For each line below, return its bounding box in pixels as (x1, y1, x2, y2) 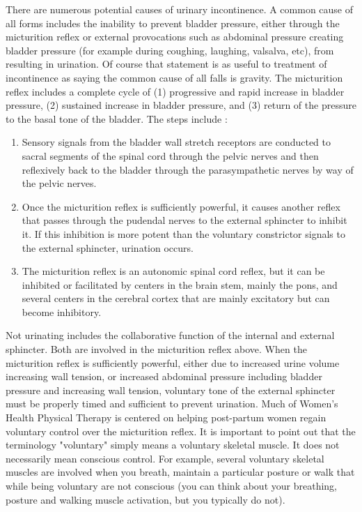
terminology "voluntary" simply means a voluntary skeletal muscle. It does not (6, 437, 340, 452)
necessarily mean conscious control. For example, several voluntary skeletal (6, 451, 324, 465)
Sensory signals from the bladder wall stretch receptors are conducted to (22, 135, 331, 149)
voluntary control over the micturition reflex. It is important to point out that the (6, 423, 356, 438)
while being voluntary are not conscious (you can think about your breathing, (6, 479, 337, 492)
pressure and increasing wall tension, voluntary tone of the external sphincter (6, 382, 336, 397)
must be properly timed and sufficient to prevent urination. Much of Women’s (6, 396, 338, 411)
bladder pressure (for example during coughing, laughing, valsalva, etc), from (6, 43, 334, 57)
